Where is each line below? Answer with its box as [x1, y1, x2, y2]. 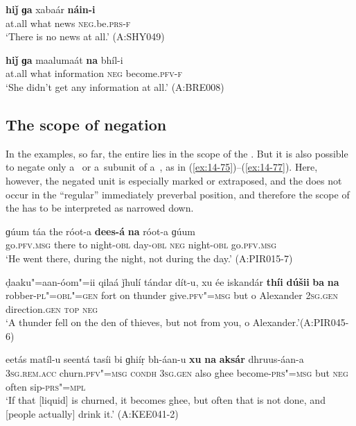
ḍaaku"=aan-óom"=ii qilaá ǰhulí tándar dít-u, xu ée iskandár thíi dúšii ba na [6, 274, 339, 289]
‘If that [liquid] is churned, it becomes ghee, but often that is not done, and [6, 393, 326, 407]
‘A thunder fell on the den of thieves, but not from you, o [6, 315, 250, 330]
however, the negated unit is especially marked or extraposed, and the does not [6, 173, 342, 187]
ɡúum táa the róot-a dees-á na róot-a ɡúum [6, 223, 196, 238]
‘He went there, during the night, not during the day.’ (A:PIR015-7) [6, 250, 293, 265]
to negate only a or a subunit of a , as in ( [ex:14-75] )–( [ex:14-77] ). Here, [6, 160, 318, 174]
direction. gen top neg [6, 301, 98, 316]
